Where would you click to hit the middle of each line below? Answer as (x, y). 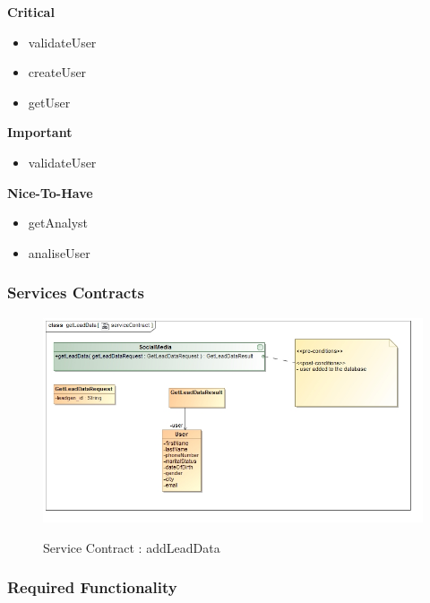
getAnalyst (58, 223)
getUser (49, 102)
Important (40, 132)
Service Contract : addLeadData (132, 547)
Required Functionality (92, 587)
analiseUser (59, 252)
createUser (57, 72)
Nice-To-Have (50, 192)
